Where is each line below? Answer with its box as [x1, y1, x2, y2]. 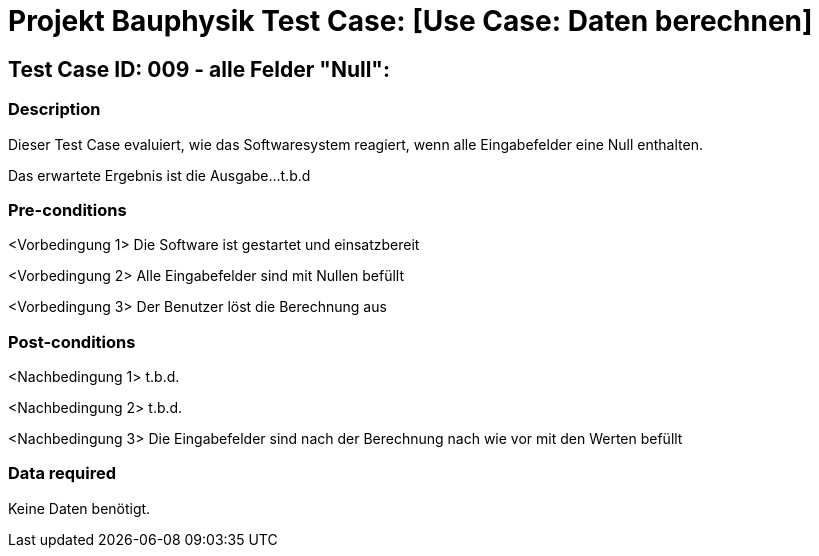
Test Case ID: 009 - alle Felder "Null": [8, 56, 390, 82]
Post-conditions [8, 331, 136, 352]
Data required [8, 463, 117, 484]
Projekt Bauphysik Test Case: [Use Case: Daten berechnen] [8, 4, 813, 38]
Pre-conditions [8, 199, 127, 220]
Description [8, 99, 101, 120]
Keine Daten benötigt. [8, 499, 151, 517]
